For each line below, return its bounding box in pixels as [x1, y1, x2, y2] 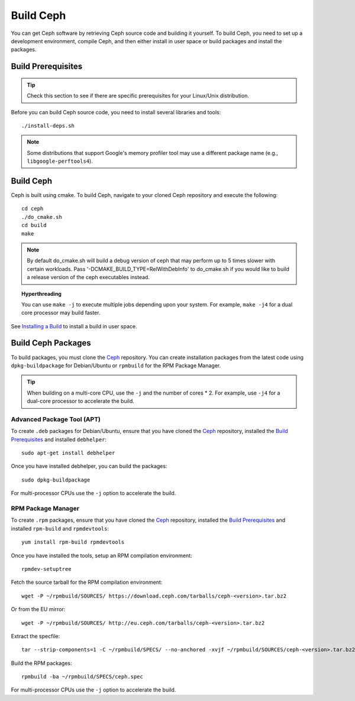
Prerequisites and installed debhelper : [11, 435, 106, 443]
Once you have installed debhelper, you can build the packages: [11, 463, 167, 470]
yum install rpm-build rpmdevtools [21, 539, 125, 545]
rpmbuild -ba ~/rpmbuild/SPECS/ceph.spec [21, 673, 143, 680]
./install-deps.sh [21, 122, 75, 129]
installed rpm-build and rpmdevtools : [11, 525, 109, 532]
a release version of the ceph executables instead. [27, 274, 150, 281]
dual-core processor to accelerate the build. [27, 398, 134, 405]
